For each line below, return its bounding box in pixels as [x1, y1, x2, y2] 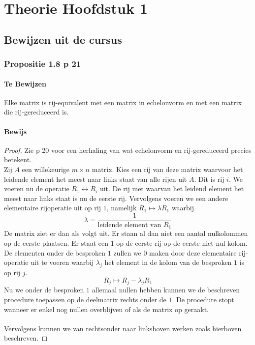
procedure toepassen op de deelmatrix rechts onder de [4, 294, 166, 305]
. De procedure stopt [172, 294, 234, 305]
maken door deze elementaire [149, 247, 237, 258]
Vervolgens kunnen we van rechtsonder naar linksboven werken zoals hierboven [4, 323, 242, 333]
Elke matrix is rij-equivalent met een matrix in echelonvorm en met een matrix [4, 97, 242, 107]
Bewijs [4, 126, 27, 136]
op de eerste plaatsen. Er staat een [4, 238, 109, 248]
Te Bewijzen [4, 78, 46, 88]
